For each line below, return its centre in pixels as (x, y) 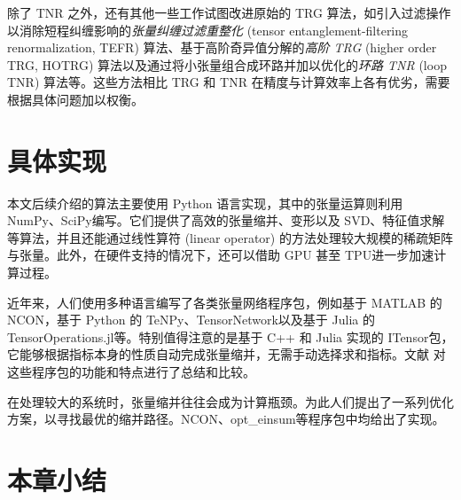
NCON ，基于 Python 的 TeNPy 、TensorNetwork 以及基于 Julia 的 (191, 320)
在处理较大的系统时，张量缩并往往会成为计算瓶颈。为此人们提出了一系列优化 (230, 401)
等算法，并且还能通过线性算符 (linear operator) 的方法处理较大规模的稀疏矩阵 (230, 237)
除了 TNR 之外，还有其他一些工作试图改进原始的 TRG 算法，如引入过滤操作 (229, 12)
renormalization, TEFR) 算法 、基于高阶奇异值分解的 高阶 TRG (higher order (222, 47)
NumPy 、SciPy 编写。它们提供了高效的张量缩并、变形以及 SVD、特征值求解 (226, 220)
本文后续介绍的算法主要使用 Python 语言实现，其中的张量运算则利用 (205, 203)
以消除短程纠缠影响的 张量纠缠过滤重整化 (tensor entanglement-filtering (208, 30)
